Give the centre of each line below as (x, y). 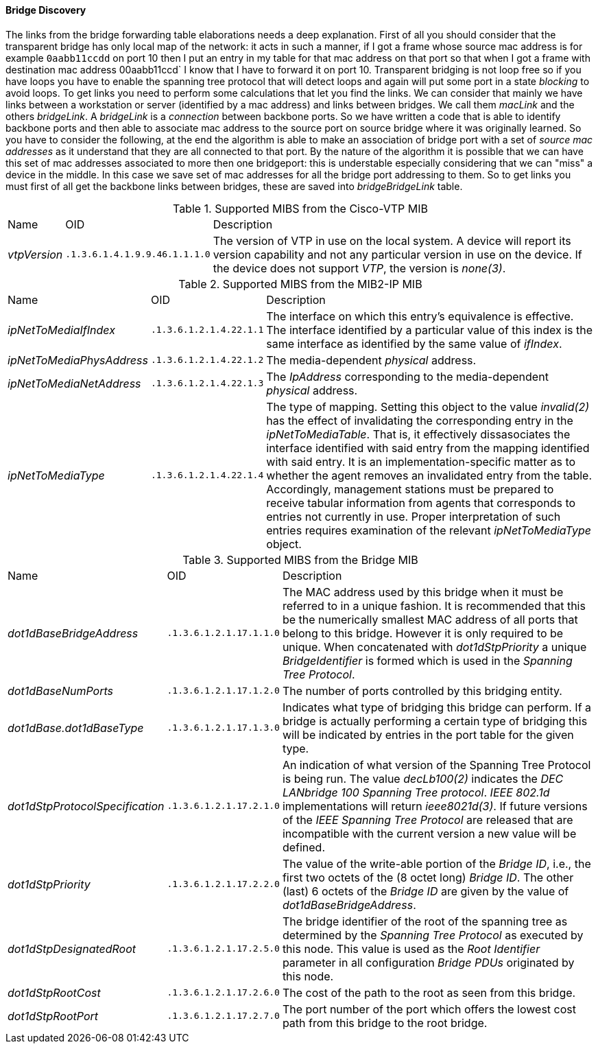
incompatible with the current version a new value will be (429, 833)
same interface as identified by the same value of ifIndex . (414, 343)
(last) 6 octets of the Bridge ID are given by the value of (426, 891)
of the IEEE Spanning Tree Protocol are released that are (428, 820)
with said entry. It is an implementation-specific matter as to (421, 461)
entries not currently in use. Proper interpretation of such (414, 516)
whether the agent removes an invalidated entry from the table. (429, 475)
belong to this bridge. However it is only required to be (423, 633)
